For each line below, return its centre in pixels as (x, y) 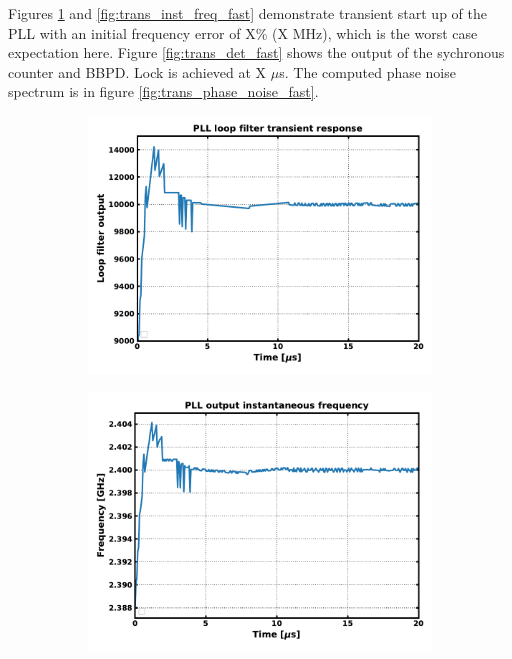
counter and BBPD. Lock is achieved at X (137, 71)
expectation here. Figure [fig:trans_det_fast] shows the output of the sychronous (256, 52)
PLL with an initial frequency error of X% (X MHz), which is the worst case (243, 32)
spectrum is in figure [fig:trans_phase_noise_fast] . (163, 91)
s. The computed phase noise (367, 71)
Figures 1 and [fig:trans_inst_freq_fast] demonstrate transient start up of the (247, 13)
